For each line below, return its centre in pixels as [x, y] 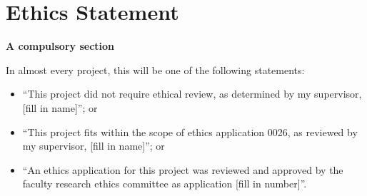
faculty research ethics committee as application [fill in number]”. [165, 184]
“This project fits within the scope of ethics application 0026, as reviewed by [190, 131]
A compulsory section [60, 46]
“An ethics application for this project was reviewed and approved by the [183, 169]
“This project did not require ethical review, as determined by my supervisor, [192, 94]
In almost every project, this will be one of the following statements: [155, 69]
